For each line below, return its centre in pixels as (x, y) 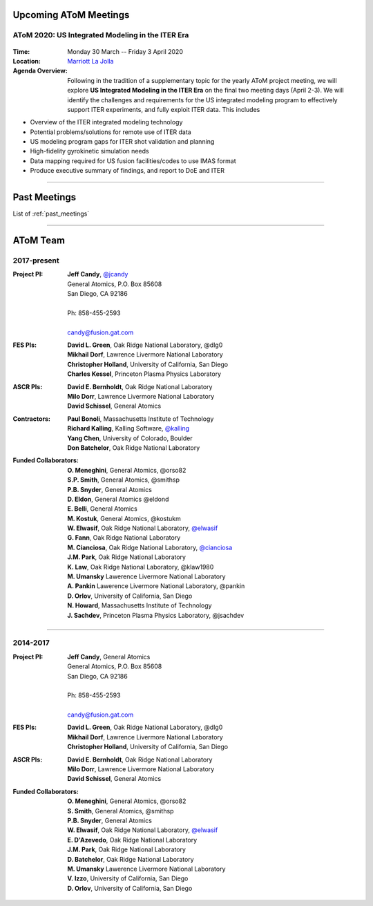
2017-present (36, 261)
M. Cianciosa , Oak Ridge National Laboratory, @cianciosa (150, 547)
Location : (27, 61)
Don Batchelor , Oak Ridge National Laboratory (134, 447)
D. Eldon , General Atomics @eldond (118, 499)
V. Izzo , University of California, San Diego (128, 878)
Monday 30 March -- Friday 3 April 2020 (125, 51)
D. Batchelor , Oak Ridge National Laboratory (131, 859)
